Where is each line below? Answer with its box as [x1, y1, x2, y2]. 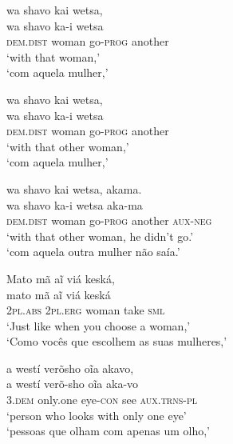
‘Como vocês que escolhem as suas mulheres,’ [6, 333, 227, 350]
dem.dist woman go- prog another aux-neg [6, 212, 212, 229]
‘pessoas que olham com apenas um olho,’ [6, 422, 211, 439]
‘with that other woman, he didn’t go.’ [6, 227, 194, 244]
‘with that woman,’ [6, 48, 101, 65]
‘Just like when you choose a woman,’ [6, 317, 191, 334]
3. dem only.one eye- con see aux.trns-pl [6, 391, 198, 408]
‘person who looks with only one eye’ [6, 406, 187, 423]
